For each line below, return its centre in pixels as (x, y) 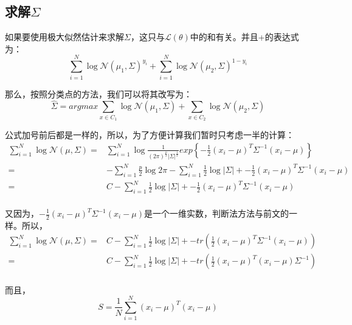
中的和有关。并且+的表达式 (244, 37)
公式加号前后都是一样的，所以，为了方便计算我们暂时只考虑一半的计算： (150, 135)
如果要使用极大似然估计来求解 (64, 37)
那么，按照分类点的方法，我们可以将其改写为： (98, 93)
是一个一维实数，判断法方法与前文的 (217, 213)
